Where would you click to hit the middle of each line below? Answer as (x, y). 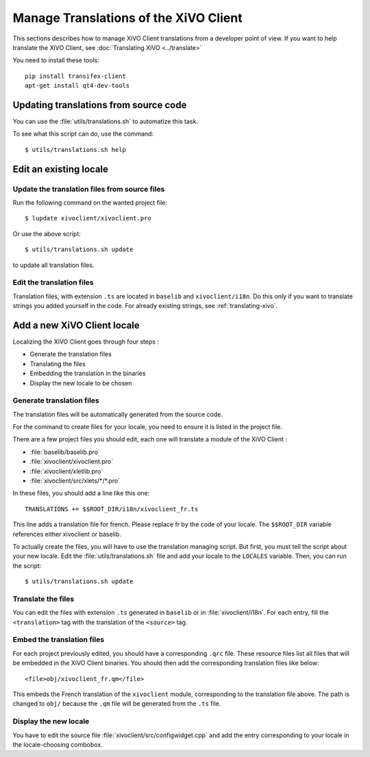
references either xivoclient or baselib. (67, 534)
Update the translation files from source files (89, 189)
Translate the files (44, 599)
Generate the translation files (71, 354)
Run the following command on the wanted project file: (90, 203)
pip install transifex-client (76, 76)
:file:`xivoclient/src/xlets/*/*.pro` (75, 480)
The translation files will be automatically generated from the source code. (118, 414)
